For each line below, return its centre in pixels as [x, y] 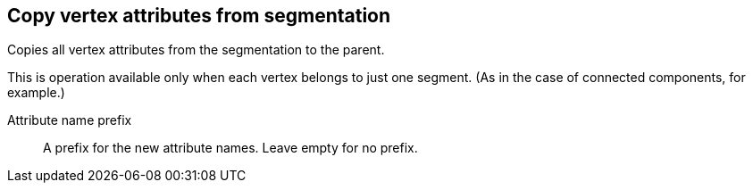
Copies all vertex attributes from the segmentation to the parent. [196, 50]
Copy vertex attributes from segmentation [199, 16]
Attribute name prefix [70, 120]
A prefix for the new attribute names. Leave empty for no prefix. [230, 148]
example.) [36, 93]
